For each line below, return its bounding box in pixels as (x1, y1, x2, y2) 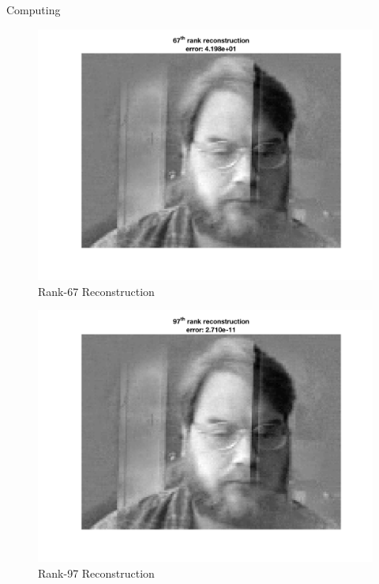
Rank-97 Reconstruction (38, 564, 155, 581)
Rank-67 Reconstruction (38, 283, 155, 299)
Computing (6, 2, 61, 17)
